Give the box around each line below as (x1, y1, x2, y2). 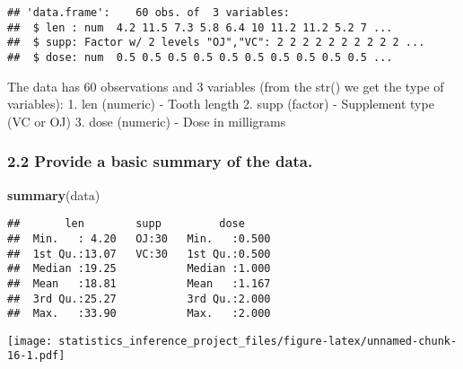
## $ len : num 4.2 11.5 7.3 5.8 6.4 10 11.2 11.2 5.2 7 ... (7, 21, 393, 34)
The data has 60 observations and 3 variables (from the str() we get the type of (7, 76, 444, 95)
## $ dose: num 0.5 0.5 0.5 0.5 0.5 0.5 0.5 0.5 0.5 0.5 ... (7, 50, 393, 64)
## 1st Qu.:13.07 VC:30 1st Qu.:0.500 (7, 247, 271, 260)
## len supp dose (7, 217, 245, 231)
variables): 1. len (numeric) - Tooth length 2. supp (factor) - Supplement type (7, 94, 434, 113)
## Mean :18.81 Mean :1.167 (7, 277, 271, 290)
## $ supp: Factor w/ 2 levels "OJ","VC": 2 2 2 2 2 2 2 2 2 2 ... (7, 36, 425, 49)
